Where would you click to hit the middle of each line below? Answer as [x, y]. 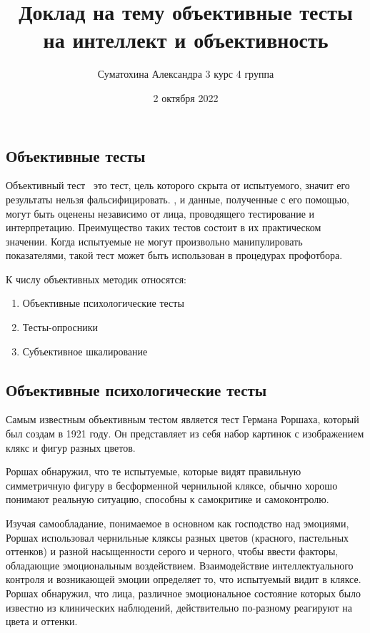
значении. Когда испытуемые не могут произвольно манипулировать [154, 241]
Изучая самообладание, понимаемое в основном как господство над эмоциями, [177, 523]
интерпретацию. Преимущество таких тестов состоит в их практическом [164, 227]
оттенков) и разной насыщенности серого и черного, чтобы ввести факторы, [172, 551]
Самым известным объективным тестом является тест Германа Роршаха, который [182, 419]
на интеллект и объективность [186, 40]
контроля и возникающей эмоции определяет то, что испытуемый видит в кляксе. [184, 579]
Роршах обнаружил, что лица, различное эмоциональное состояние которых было [184, 593]
